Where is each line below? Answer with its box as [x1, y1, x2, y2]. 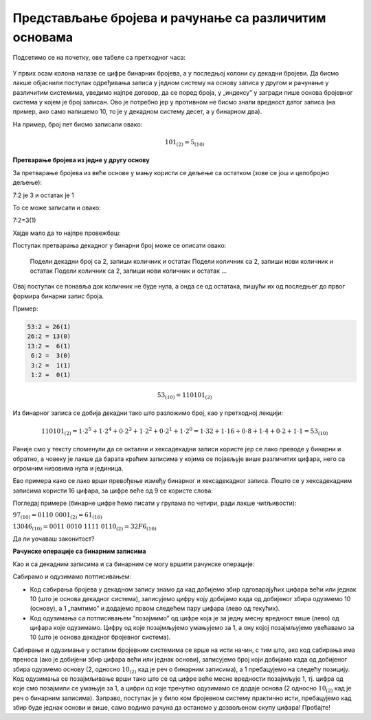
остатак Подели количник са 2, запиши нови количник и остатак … [30, 267, 227, 275]
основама [12, 30, 74, 45]
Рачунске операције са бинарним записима [12, 547, 146, 556]
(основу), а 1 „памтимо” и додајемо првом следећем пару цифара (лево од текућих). [30, 605, 280, 613]
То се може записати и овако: [12, 203, 101, 212]
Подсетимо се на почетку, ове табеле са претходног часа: [12, 54, 185, 62]
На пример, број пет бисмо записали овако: [12, 120, 143, 128]
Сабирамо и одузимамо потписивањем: [12, 572, 132, 581]
